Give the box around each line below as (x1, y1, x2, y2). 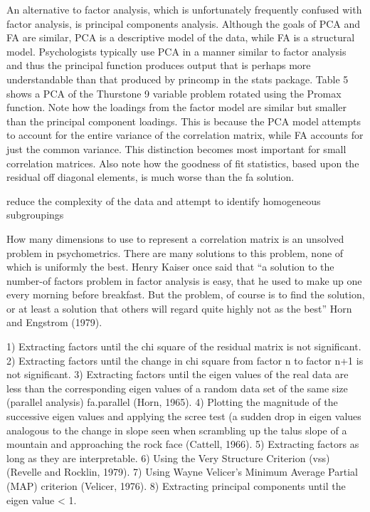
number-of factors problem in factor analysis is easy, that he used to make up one (6, 273, 362, 288)
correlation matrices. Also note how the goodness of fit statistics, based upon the (6, 155, 359, 170)
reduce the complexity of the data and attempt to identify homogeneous (6, 193, 321, 208)
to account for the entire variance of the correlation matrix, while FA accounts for (6, 127, 364, 142)
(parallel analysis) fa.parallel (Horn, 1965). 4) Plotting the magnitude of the (6, 395, 338, 409)
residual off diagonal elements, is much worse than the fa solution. (6, 169, 295, 184)
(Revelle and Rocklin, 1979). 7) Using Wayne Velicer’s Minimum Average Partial (6, 464, 358, 479)
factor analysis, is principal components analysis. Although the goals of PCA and (6, 16, 361, 31)
